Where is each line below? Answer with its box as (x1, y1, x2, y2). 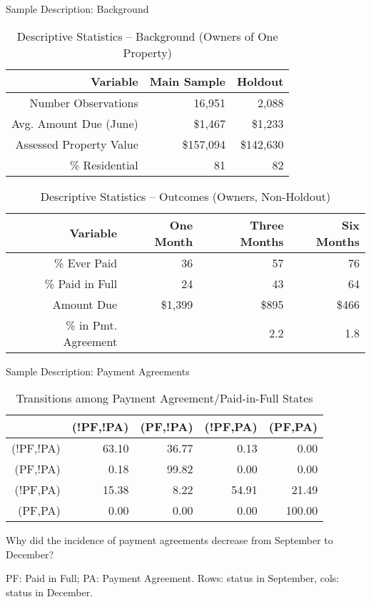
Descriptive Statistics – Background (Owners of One (16, 27, 278, 44)
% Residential (69, 156, 138, 173)
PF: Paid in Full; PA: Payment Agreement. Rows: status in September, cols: (6, 571, 340, 586)
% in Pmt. (66, 316, 118, 333)
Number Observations (29, 94, 138, 111)
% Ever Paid (54, 254, 118, 271)
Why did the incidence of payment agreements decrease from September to (6, 533, 333, 548)
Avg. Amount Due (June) (11, 114, 138, 132)
